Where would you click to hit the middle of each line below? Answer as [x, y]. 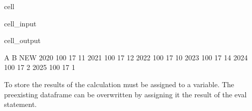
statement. [21, 104]
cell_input [20, 23]
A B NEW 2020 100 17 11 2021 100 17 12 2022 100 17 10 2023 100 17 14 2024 [126, 57]
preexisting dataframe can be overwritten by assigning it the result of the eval [125, 94]
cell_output [22, 40]
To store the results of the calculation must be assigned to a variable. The [119, 84]
